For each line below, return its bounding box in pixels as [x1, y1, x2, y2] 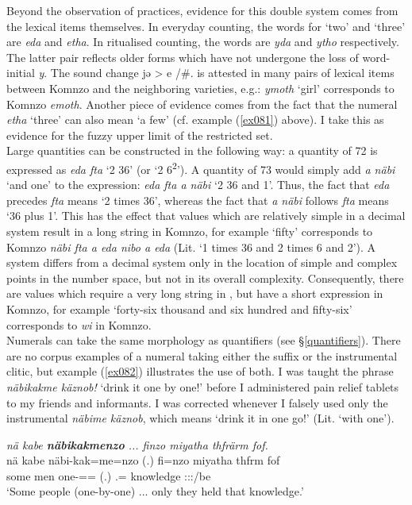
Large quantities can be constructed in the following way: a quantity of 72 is [6, 142, 378, 159]
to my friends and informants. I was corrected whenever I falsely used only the [6, 394, 388, 411]
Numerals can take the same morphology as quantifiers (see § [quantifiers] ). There [6, 332, 401, 349]
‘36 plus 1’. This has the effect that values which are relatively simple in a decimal [6, 207, 406, 224]
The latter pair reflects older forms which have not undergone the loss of [6, 48, 359, 65]
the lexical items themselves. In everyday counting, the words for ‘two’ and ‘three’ [6, 17, 406, 34]
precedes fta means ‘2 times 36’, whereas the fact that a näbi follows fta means [6, 191, 389, 208]
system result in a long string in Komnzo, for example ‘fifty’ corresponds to [6, 222, 373, 239]
